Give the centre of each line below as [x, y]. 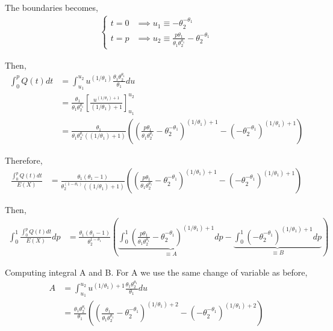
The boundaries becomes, [51, 7]
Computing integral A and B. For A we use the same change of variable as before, [156, 272]
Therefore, [24, 160]
